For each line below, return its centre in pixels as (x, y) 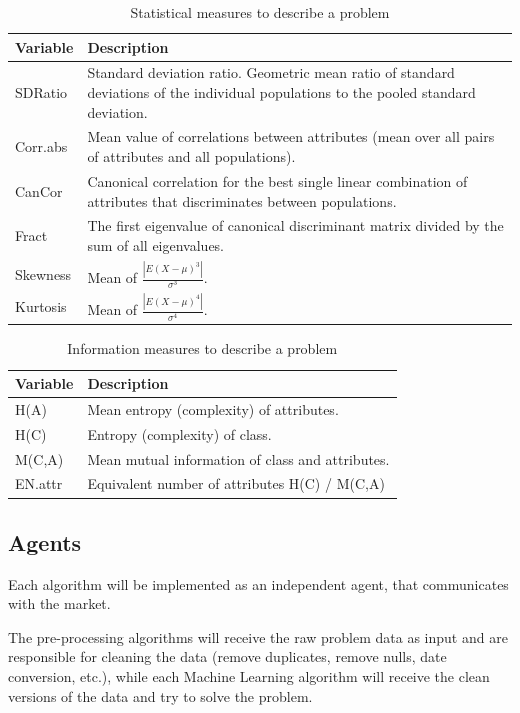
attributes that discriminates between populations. (242, 200)
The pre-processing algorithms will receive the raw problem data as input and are (258, 636)
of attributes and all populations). (191, 156)
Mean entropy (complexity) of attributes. (213, 408)
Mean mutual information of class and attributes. (238, 458)
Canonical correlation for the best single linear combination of (277, 180)
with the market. (59, 603)
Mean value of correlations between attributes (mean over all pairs (291, 136)
